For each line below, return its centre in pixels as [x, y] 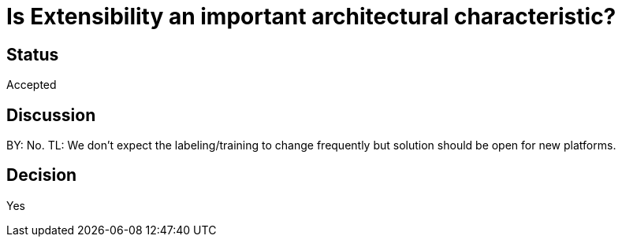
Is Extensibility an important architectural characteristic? [311, 17]
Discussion [51, 115]
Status [33, 54]
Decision [42, 175]
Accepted [32, 85]
